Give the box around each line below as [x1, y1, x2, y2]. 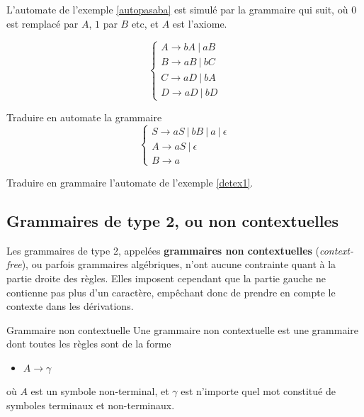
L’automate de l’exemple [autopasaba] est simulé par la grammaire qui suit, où [6, 2, 348, 16]
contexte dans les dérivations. [6, 299, 134, 313]
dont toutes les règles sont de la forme [6, 336, 171, 351]
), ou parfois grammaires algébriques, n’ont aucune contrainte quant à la [21, 257, 336, 272]
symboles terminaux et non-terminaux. [6, 397, 175, 412]
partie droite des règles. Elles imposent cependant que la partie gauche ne [6, 270, 326, 285]
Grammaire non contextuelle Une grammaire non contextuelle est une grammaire [6, 322, 358, 337]
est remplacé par [6, 16, 79, 30]
